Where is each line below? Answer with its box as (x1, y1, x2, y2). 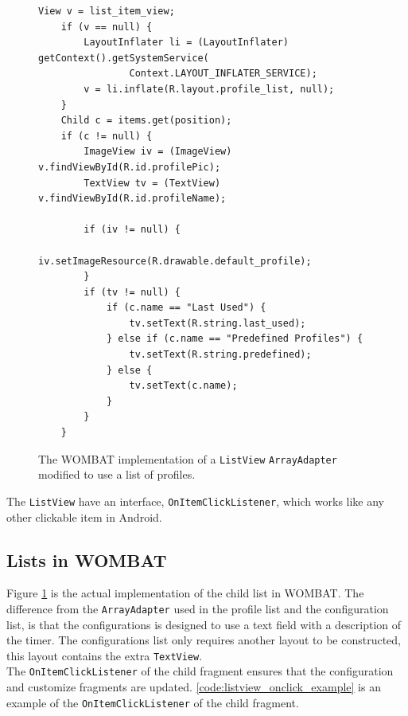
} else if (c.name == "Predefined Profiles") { (106, 333, 363, 345)
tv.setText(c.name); (129, 380, 238, 392)
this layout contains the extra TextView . (6, 647, 203, 663)
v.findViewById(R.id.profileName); (38, 193, 227, 205)
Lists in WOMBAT (6, 547, 167, 572)
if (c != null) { (60, 130, 153, 142)
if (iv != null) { (84, 224, 181, 236)
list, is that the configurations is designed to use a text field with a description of (6, 616, 402, 632)
